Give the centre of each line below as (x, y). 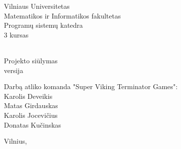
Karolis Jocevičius (31, 115)
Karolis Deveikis (28, 96)
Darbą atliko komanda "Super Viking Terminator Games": (91, 86)
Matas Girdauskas (31, 105)
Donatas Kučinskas (33, 124)
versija (14, 70)
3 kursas (16, 34)
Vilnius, (16, 141)
